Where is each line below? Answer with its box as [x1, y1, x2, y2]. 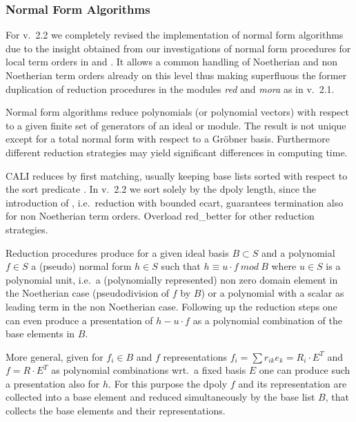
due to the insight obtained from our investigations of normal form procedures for [6, 41, 351, 55]
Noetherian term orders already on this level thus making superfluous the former [6, 68, 347, 82]
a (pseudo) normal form [31, 259, 132, 273]
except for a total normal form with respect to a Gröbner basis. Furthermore [6, 131, 330, 146]
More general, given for [6, 349, 103, 363]
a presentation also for [6, 376, 100, 390]
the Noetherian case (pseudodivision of [6, 286, 170, 300]
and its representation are [238, 376, 347, 390]
